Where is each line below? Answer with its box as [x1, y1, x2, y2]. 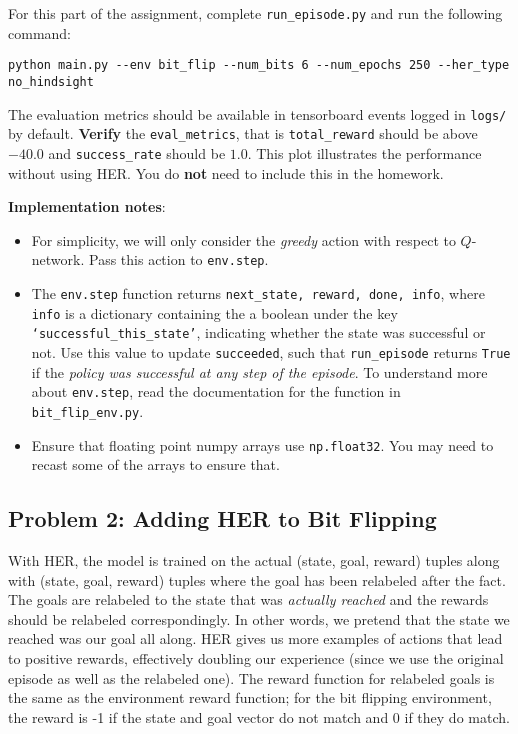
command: [8, 22, 71, 43]
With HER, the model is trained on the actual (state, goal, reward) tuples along [8, 549, 500, 570]
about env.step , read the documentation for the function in [31, 381, 401, 402]
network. [31, 249, 85, 270]
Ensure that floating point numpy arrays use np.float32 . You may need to [31, 434, 494, 455]
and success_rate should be [48, 142, 226, 163]
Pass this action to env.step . [89, 249, 269, 270]
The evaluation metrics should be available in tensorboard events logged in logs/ [8, 103, 507, 124]
